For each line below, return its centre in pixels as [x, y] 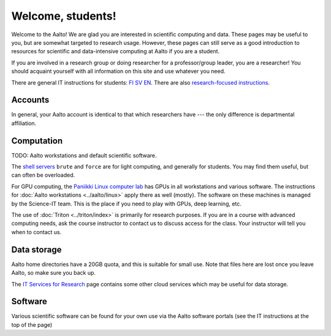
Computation [37, 141]
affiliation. [24, 123]
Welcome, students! [64, 16]
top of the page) [32, 324]
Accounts [30, 100]
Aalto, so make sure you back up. [54, 273]
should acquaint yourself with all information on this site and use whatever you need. [119, 71]
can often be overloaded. [43, 175]
